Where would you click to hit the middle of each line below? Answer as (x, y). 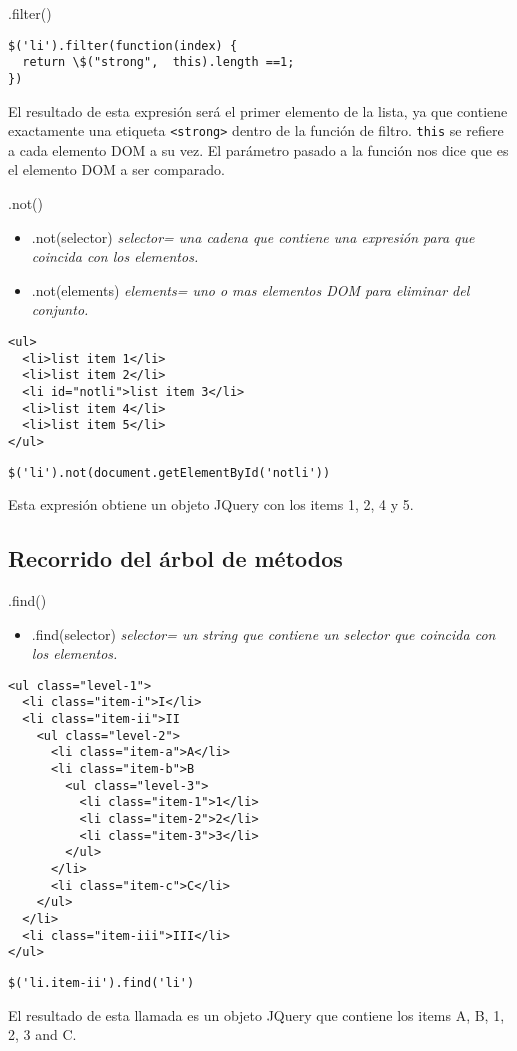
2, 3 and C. (42, 1034)
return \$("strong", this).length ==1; (158, 62)
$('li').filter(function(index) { (123, 45)
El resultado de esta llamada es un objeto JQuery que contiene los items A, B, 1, (256, 1014)
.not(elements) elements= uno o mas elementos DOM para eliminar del (250, 289)
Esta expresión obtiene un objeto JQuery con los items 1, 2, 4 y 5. (211, 504)
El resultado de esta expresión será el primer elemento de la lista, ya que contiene (258, 110)
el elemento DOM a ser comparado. (116, 169)
